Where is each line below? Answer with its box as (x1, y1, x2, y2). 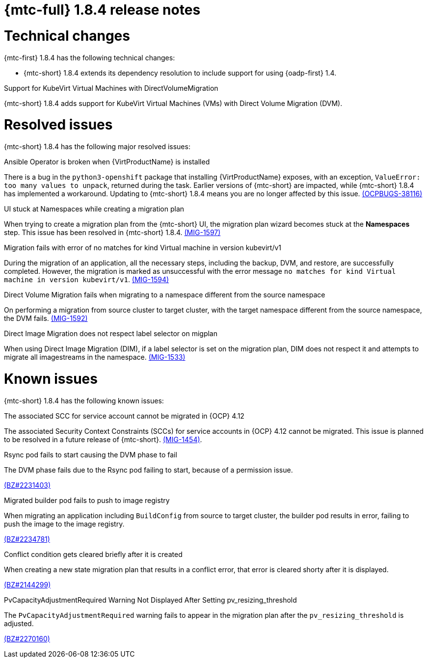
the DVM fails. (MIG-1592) (4, 314, 88, 322)
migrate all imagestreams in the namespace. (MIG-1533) (4, 353, 186, 361)
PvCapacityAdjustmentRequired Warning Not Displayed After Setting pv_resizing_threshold (4, 595, 297, 604)
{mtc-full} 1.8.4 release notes (4, 1, 201, 18)
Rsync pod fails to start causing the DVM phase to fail (4, 450, 177, 459)
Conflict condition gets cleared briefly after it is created (4, 550, 183, 558)
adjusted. (4, 619, 34, 628)
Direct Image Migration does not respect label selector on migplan (4, 329, 217, 338)
